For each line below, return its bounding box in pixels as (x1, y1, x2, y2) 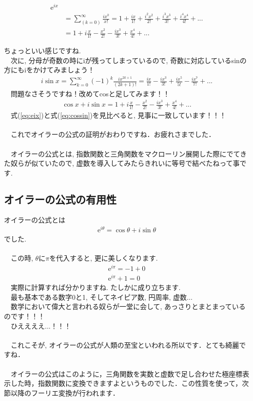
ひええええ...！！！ (10, 320, 71, 331)
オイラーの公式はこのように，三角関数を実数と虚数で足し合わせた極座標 (10, 368, 243, 379)
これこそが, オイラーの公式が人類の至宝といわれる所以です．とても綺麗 (10, 339, 239, 350)
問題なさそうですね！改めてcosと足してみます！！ (10, 88, 170, 98)
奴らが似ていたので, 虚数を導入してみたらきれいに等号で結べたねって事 (10, 158, 240, 168)
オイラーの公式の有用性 (4, 191, 117, 206)
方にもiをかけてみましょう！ (4, 65, 95, 75)
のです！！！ (4, 311, 45, 321)
